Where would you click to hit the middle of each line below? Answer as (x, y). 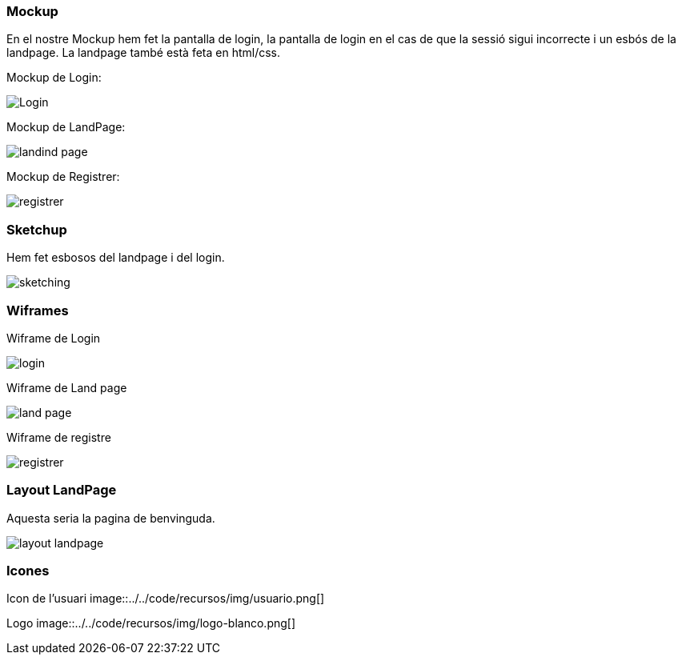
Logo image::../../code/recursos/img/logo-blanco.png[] (151, 623)
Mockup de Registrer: (63, 177)
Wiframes (38, 310)
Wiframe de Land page (67, 387)
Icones (28, 571)
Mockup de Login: (54, 78)
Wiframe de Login (54, 338)
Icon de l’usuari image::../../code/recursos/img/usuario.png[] (166, 599)
